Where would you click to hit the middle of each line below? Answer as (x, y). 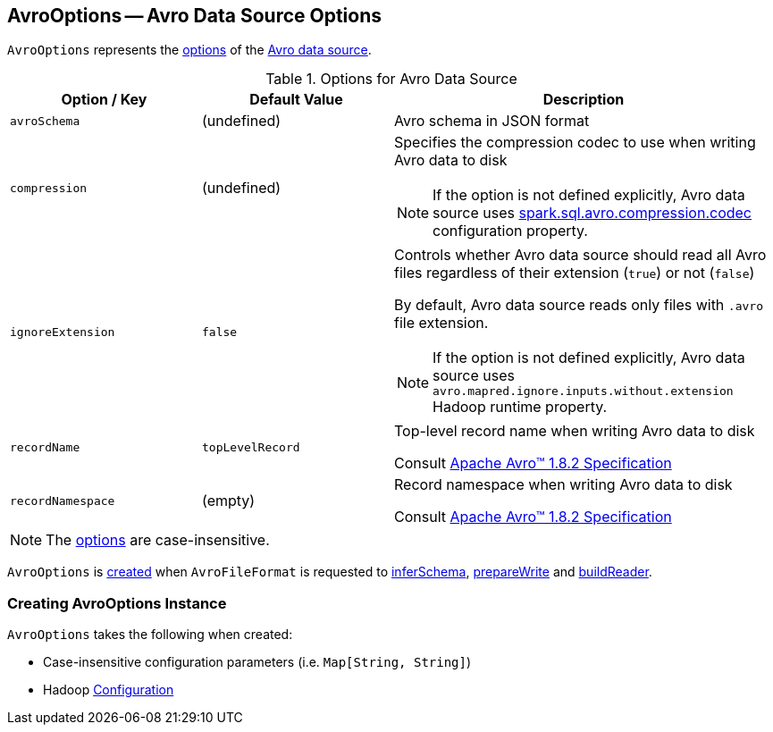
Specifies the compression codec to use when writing (575, 143)
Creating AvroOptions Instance (117, 603)
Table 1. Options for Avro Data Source (391, 79)
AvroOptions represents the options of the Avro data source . (189, 50)
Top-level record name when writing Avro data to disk (575, 431)
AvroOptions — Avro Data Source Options (195, 16)
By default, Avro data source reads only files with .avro (579, 305)
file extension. (441, 323)
